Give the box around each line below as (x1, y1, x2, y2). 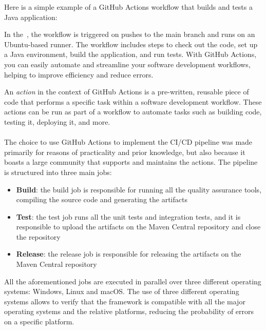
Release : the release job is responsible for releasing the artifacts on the (16, 248, 241, 259)
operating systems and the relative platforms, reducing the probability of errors (4, 306, 254, 317)
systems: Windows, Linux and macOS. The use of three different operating (4, 286, 239, 297)
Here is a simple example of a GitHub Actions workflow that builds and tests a (4, 2, 253, 12)
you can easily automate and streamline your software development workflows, (4, 59, 251, 69)
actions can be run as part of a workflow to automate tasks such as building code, (4, 106, 262, 117)
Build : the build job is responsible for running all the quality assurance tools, (16, 184, 262, 195)
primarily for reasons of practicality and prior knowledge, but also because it (4, 146, 245, 157)
